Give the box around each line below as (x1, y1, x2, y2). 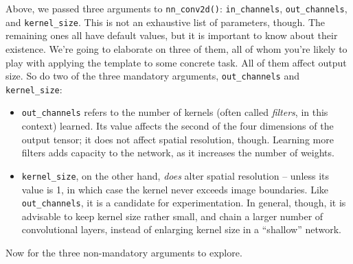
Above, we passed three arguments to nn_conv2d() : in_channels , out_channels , (5, 1, 348, 15)
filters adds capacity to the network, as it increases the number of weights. (21, 145, 334, 160)
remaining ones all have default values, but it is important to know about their (5, 28, 338, 43)
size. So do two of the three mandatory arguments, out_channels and (5, 69, 299, 83)
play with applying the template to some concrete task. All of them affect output (5, 55, 347, 69)
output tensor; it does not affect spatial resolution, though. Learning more (21, 132, 334, 146)
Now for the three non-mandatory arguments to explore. (5, 245, 242, 259)
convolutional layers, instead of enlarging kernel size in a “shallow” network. (21, 222, 341, 237)
